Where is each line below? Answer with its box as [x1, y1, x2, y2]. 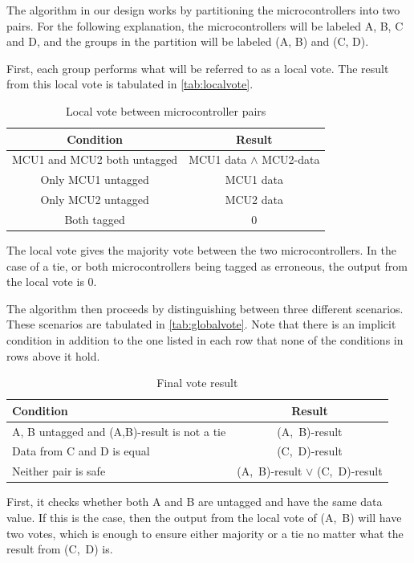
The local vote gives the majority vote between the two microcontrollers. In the [6, 242, 396, 259]
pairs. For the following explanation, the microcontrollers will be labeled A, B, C [6, 17, 404, 34]
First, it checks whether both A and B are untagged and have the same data [6, 493, 383, 510]
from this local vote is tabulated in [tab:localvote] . [6, 75, 254, 92]
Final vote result [156, 374, 238, 391]
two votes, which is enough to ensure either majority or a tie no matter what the [6, 524, 404, 541]
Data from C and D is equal [12, 443, 150, 459]
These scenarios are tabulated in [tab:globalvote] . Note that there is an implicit [6, 316, 396, 332]
